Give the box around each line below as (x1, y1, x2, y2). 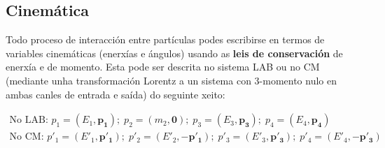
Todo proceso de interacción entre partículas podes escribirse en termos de (6, 32, 325, 47)
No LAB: (9, 115, 48, 126)
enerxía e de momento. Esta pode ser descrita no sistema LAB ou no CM (6, 59, 320, 74)
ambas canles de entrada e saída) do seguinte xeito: (6, 87, 225, 101)
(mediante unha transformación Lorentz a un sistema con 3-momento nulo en (6, 73, 337, 87)
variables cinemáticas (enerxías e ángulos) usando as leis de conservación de (6, 45, 343, 60)
